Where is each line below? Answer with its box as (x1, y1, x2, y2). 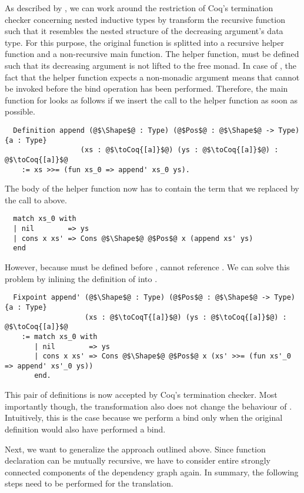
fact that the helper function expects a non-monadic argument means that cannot (5, 71, 300, 83)
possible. (5, 105, 35, 118)
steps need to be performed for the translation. (5, 477, 173, 489)
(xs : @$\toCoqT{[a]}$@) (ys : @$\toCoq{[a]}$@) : (85, 313, 287, 321)
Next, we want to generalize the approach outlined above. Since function (5, 442, 266, 455)
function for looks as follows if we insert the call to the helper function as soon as (5, 93, 298, 106)
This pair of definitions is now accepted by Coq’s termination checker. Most (5, 388, 278, 401)
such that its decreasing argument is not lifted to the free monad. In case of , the (5, 59, 296, 71)
